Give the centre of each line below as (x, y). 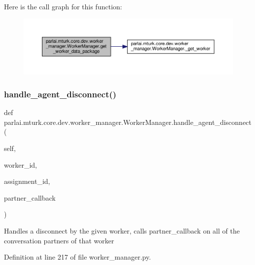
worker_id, (20, 164)
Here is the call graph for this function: (63, 6)
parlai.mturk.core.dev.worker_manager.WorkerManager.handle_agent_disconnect (128, 122)
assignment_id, (27, 181)
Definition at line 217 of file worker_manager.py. (77, 257)
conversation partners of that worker (59, 240)
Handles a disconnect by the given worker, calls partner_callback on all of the (122, 230)
